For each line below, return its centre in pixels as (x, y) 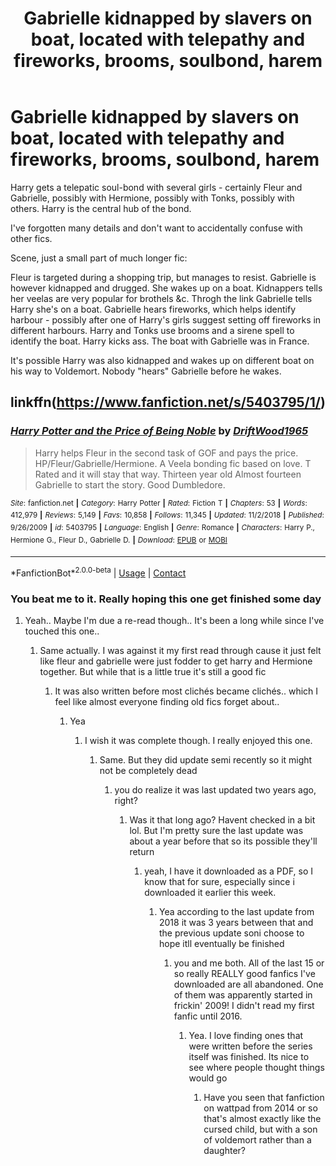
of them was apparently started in (243, 995)
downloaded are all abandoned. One (248, 984)
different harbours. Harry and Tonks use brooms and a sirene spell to (152, 330)
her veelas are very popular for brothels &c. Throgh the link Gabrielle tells (161, 298)
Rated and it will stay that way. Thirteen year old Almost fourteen (168, 474)
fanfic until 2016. (208, 1016)
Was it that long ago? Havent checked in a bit (222, 820)
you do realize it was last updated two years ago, (215, 790)
